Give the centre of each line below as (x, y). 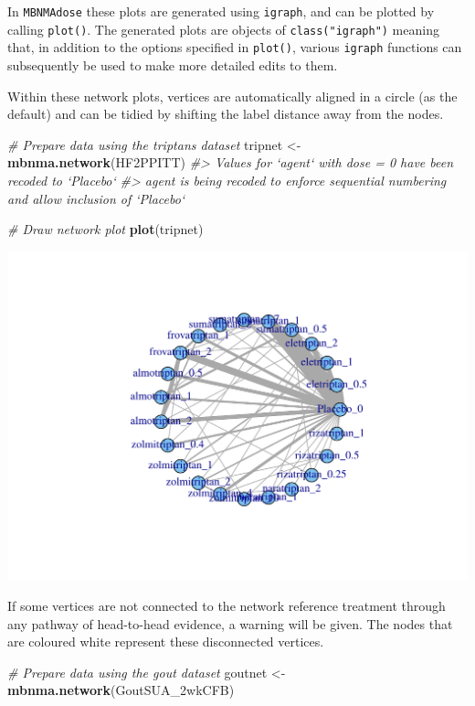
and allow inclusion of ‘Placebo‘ (96, 198)
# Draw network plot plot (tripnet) (106, 229)
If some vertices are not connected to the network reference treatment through (227, 606)
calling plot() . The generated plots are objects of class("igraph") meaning (223, 29)
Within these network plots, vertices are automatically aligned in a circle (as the (232, 96)
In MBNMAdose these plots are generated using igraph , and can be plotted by (221, 11)
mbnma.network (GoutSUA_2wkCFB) (121, 690)
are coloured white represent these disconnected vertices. (166, 642)
